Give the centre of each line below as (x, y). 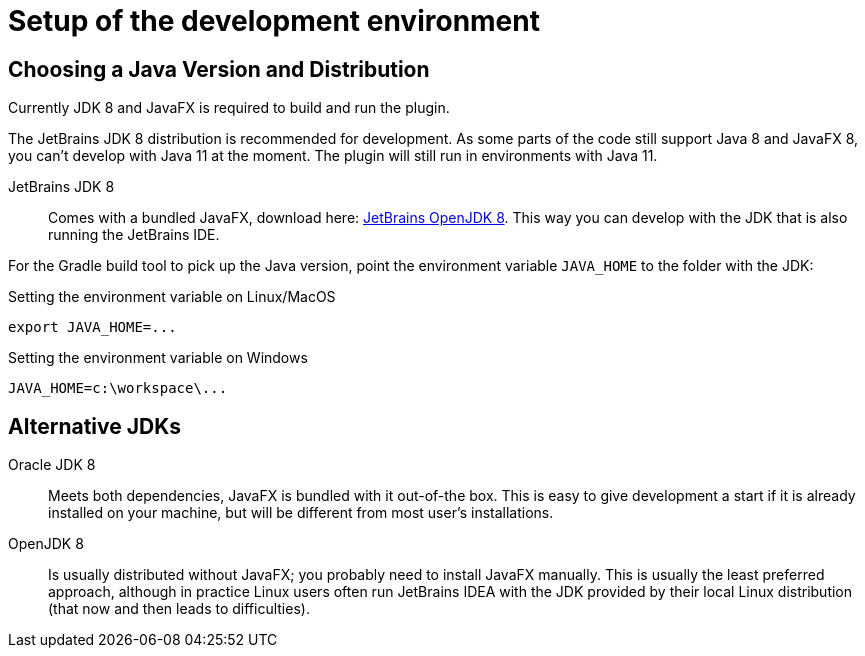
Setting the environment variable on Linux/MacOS (172, 297)
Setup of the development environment (274, 21)
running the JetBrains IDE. (134, 235)
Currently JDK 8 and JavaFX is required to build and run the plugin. (229, 108)
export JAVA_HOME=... (92, 327)
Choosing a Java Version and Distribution (219, 69)
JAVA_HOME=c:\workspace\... (118, 388)
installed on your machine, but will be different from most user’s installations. (301, 513)
